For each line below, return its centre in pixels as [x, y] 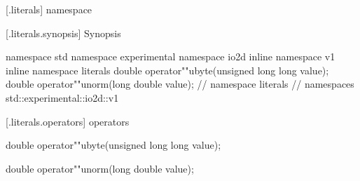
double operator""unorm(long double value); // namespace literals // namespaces [180, 84]
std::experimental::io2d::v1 [62, 97]
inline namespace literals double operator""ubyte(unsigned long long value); [167, 70]
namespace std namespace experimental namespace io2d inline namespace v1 [171, 56]
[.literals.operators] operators [68, 121]
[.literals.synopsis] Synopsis [63, 33]
